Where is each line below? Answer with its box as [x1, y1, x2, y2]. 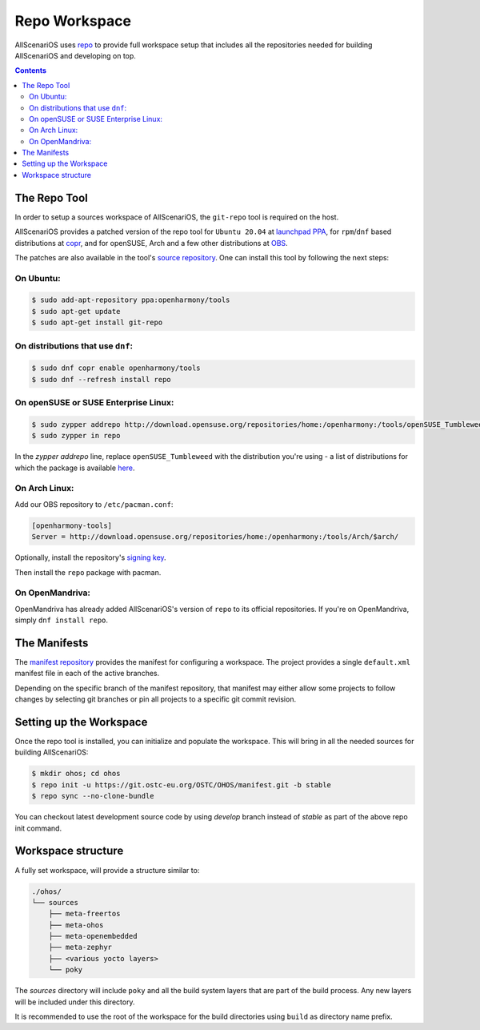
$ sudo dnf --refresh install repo [31, 375, 171, 384]
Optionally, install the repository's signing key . [14, 553, 167, 562]
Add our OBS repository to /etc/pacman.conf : [14, 499, 174, 509]
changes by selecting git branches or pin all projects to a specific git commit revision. [14, 694, 296, 704]
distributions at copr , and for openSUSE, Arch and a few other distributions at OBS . [14, 238, 288, 247]
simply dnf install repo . [14, 615, 108, 625]
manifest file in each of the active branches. [14, 669, 160, 678]
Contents [14, 66, 47, 75]
